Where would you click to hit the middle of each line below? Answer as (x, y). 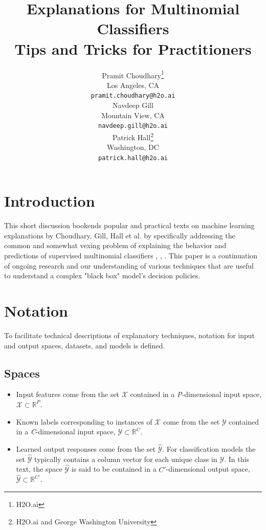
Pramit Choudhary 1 (133, 74)
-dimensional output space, (208, 469)
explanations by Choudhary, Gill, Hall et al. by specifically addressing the (120, 235)
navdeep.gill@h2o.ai (133, 126)
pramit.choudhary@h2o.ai (133, 96)
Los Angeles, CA (133, 85)
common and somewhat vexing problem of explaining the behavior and (115, 245)
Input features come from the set (68, 394)
